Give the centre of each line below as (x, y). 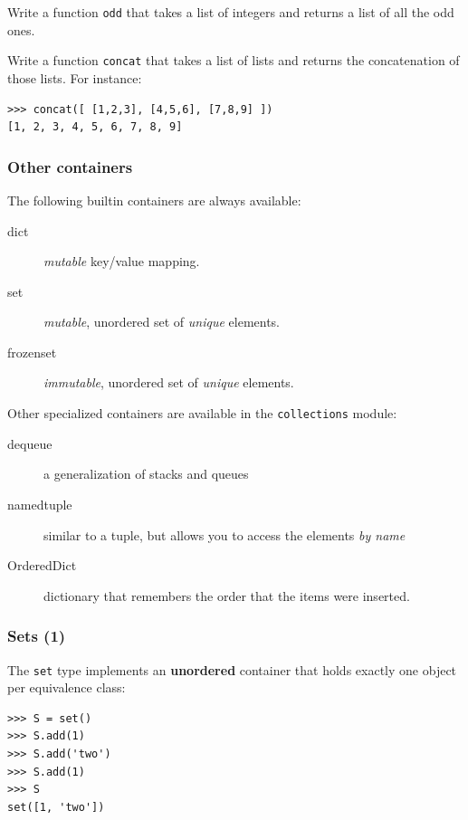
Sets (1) (37, 636)
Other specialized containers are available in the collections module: (202, 413)
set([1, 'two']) (56, 807)
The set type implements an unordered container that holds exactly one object (232, 669)
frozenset (32, 352)
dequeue (30, 443)
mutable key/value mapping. (122, 261)
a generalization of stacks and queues (146, 474)
